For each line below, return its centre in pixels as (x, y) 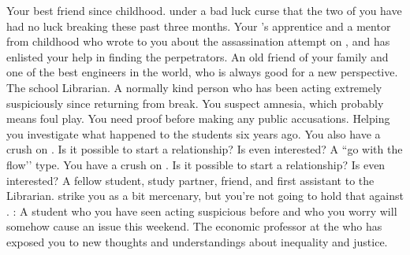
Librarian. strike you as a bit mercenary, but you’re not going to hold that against (205, 196)
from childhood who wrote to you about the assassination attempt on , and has (198, 41)
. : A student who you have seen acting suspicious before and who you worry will (202, 211)
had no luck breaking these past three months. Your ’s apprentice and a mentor (199, 26)
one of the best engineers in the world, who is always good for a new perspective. (202, 72)
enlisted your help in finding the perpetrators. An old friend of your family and (198, 56)
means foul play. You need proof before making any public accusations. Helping (198, 118)
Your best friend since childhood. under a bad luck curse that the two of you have (204, 10)
